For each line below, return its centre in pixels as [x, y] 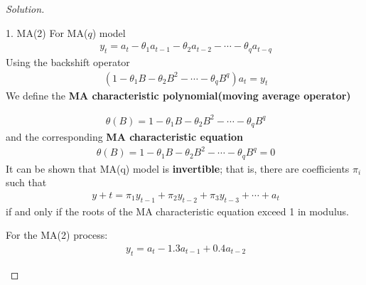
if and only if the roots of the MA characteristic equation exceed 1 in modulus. [177, 211]
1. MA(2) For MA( [47, 32]
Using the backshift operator [68, 62]
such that [26, 182]
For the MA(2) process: [57, 235]
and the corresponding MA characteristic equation [124, 137]
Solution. [25, 9]
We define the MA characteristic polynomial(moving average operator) [178, 95]
